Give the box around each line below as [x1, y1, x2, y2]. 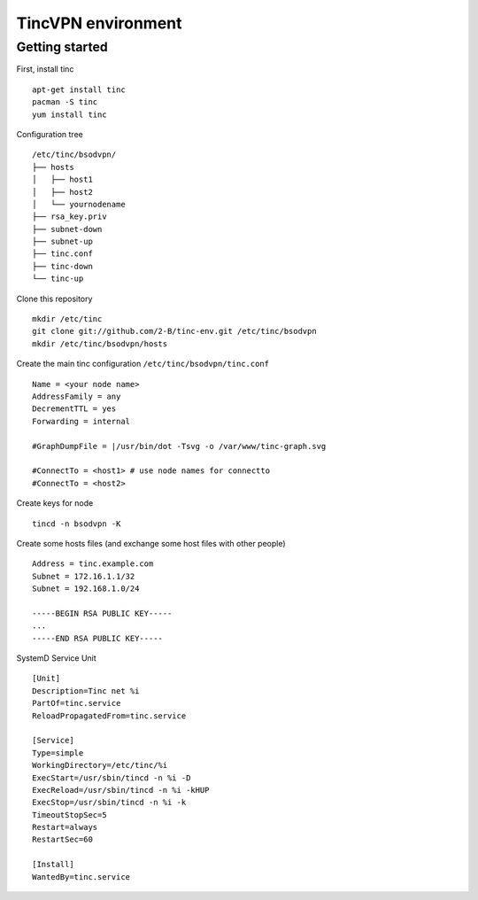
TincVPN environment [16, 13, 182, 33]
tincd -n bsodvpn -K [32, 518, 121, 529]
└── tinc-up [32, 274, 84, 283]
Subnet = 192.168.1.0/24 [32, 584, 140, 594]
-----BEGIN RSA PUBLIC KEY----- [32, 608, 173, 618]
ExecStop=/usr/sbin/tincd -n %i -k [32, 797, 187, 808]
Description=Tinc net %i [32, 686, 140, 695]
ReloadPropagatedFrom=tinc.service [32, 710, 187, 721]
